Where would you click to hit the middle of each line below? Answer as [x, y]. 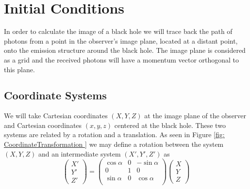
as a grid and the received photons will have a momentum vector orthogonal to [122, 59]
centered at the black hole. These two [170, 125]
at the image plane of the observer [195, 116]
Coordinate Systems [55, 95]
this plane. [19, 69]
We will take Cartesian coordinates [56, 116]
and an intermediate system [79, 153]
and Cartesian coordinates [43, 125]
